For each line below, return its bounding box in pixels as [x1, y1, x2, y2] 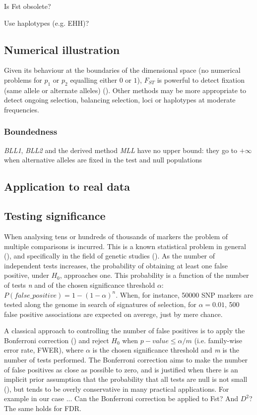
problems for [4, 74, 42, 85]
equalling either [70, 74, 117, 85]
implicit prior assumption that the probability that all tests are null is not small [4, 374, 248, 384]
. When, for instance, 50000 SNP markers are [116, 289, 254, 300]
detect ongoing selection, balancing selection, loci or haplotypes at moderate [4, 95, 236, 105]
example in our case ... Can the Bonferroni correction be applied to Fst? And [4, 393, 239, 404]
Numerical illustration [4, 42, 120, 57]
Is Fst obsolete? [4, 1, 51, 11]
